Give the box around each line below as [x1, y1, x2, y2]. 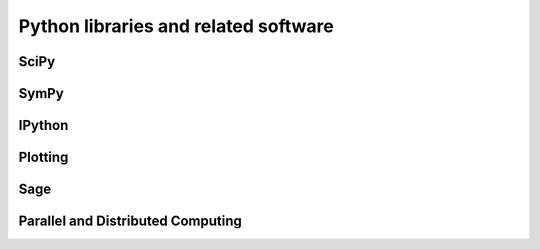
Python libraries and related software [18, 15, 334, 37]
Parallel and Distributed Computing [18, 213, 242, 230]
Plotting [18, 149, 69, 166]
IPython [18, 117, 69, 134]
